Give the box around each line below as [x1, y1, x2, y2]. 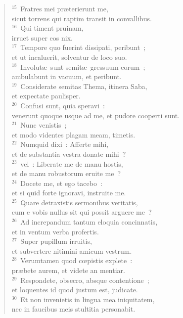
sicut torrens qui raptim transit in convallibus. [11, 13, 152, 23]
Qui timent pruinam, [20, 23, 84, 33]
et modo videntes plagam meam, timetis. [11, 129, 136, 139]
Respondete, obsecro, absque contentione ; [20, 274, 149, 285]
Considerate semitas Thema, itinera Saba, [20, 81, 147, 91]
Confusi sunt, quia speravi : [20, 100, 105, 110]
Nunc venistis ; [20, 120, 67, 130]
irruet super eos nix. [11, 32, 73, 43]
